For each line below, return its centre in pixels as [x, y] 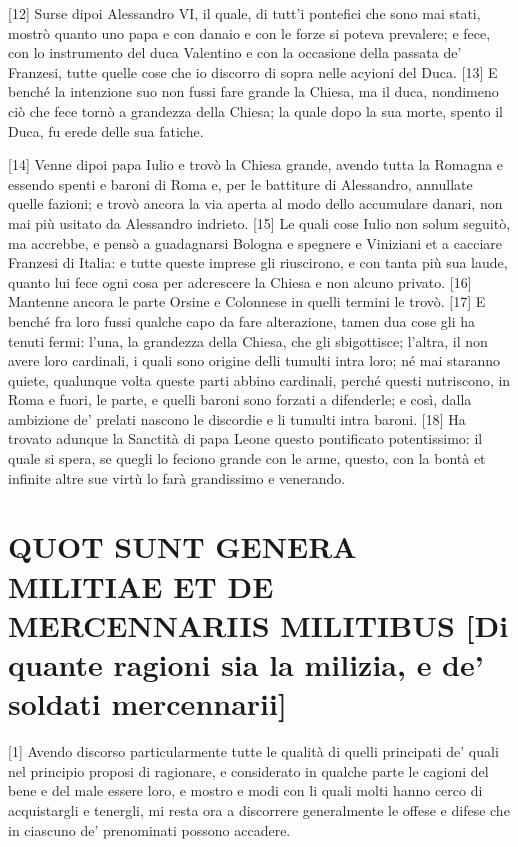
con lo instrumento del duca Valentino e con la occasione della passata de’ [235, 52]
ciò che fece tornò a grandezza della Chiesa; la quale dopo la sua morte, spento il [255, 110]
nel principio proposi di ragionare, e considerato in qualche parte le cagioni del [248, 770]
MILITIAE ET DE [141, 585]
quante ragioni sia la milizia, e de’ [246, 664]
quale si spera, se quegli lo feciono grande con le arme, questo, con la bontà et [247, 458]
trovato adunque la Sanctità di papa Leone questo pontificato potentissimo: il [245, 438]
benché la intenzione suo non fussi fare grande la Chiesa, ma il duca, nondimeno [253, 91]
